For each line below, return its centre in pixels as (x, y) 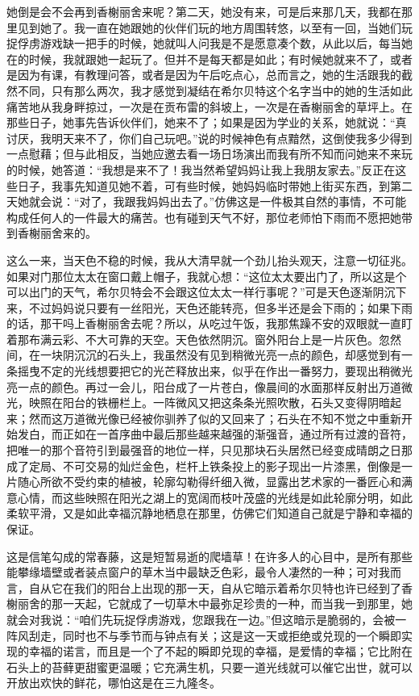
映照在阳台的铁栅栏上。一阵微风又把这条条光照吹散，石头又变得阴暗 (209, 403)
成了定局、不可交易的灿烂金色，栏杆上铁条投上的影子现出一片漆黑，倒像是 (204, 465)
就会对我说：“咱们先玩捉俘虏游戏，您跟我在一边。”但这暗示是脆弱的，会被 (201, 619)
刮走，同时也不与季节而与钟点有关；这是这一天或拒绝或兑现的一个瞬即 (215, 635)
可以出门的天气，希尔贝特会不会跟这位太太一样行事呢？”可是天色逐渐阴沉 (201, 292)
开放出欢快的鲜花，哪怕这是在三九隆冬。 (114, 683)
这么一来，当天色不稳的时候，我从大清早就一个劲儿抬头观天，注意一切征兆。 (209, 260)
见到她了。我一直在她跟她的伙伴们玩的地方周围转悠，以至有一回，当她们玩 (215, 27)
